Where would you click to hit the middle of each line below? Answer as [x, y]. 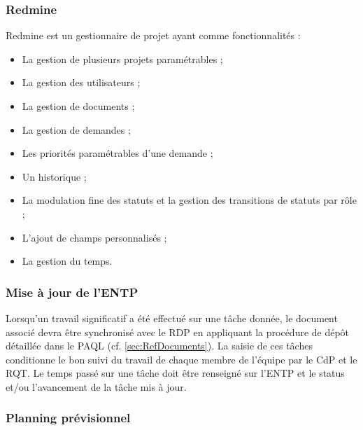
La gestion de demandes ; [76, 129]
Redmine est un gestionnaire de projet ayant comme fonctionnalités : [153, 35]
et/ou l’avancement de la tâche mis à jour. [96, 386]
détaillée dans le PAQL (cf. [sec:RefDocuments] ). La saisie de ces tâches [159, 346]
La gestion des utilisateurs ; [81, 82]
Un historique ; [54, 176]
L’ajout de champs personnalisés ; [94, 237]
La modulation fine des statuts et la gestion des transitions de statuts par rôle [189, 200]
